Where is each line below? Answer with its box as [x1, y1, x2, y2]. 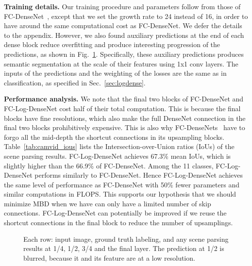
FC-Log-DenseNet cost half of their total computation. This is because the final [4, 103, 241, 113]
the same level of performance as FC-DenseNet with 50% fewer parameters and [4, 179, 239, 189]
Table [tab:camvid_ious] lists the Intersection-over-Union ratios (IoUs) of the [4, 141, 235, 151]
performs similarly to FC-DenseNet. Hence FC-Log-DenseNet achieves [34, 170, 243, 180]
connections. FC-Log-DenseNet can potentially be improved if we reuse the [4, 208, 227, 218]
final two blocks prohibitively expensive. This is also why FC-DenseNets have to [4, 122, 245, 133]
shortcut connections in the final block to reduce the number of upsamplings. [4, 217, 233, 228]
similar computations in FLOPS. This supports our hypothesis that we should [4, 189, 236, 199]
